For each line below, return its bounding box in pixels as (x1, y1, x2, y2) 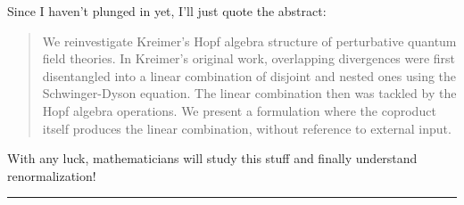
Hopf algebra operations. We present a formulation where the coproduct (42, 101, 436, 119)
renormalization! (7, 166, 96, 184)
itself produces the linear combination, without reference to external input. (42, 119, 452, 137)
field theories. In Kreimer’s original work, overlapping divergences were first (42, 49, 456, 68)
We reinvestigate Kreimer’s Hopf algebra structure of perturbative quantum (42, 31, 457, 50)
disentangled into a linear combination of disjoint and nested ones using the (42, 66, 457, 85)
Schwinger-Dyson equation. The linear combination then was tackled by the (42, 84, 457, 102)
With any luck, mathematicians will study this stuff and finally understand (7, 149, 418, 168)
